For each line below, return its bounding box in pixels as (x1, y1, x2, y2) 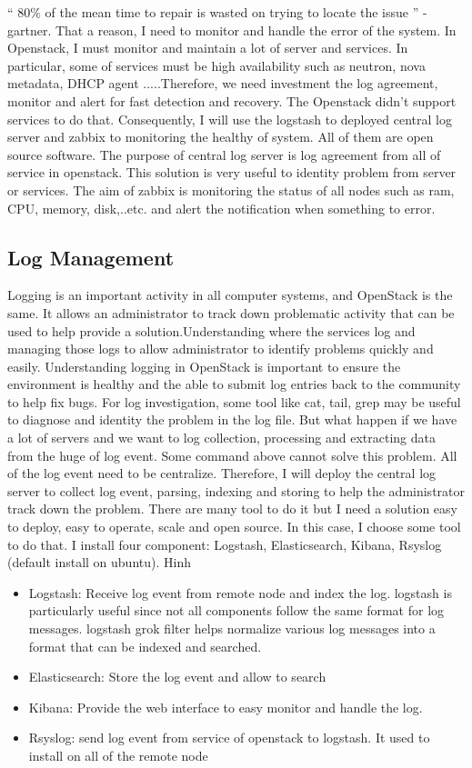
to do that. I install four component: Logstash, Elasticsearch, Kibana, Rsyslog (7, 534, 442, 554)
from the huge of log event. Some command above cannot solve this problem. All (7, 445, 457, 464)
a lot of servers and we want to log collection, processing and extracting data (7, 428, 436, 447)
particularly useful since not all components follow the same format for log (28, 601, 445, 620)
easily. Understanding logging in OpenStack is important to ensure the (7, 356, 401, 375)
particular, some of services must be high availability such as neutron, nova (7, 55, 426, 75)
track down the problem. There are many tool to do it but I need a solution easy (7, 499, 457, 518)
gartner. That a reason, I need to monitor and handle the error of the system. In (7, 20, 457, 39)
